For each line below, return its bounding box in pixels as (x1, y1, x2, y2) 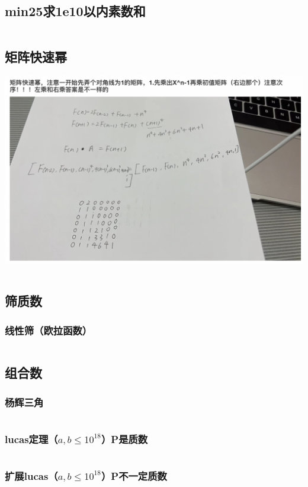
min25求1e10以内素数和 (5, 2, 146, 20)
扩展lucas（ (5, 469, 58, 483)
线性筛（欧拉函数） (5, 322, 92, 337)
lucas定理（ (5, 431, 58, 446)
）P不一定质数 (101, 469, 167, 483)
